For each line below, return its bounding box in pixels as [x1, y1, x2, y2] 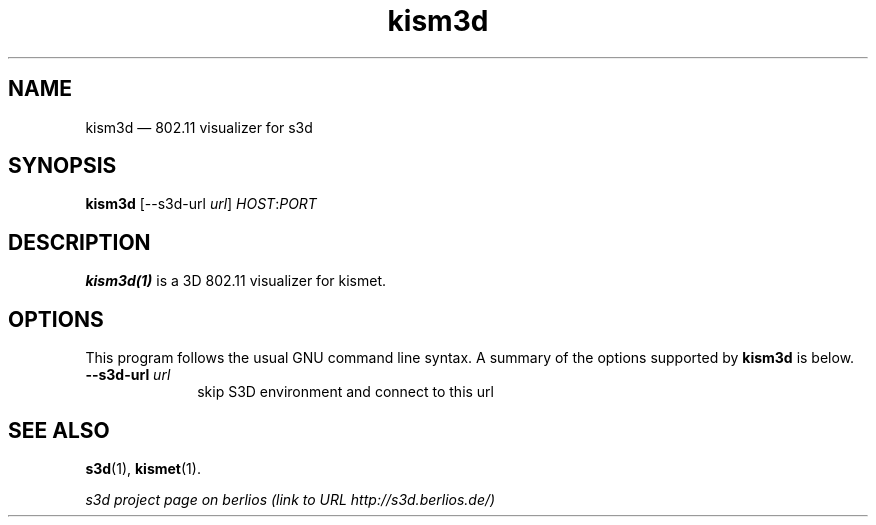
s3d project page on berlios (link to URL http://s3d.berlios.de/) [85, 490, 496, 508]
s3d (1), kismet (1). [85, 459, 201, 477]
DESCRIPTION [8, 229, 151, 255]
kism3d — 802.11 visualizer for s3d [85, 118, 313, 136]
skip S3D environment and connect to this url [197, 383, 495, 401]
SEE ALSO [8, 417, 110, 443]
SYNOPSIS [8, 153, 117, 179]
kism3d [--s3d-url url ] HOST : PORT [85, 195, 317, 213]
